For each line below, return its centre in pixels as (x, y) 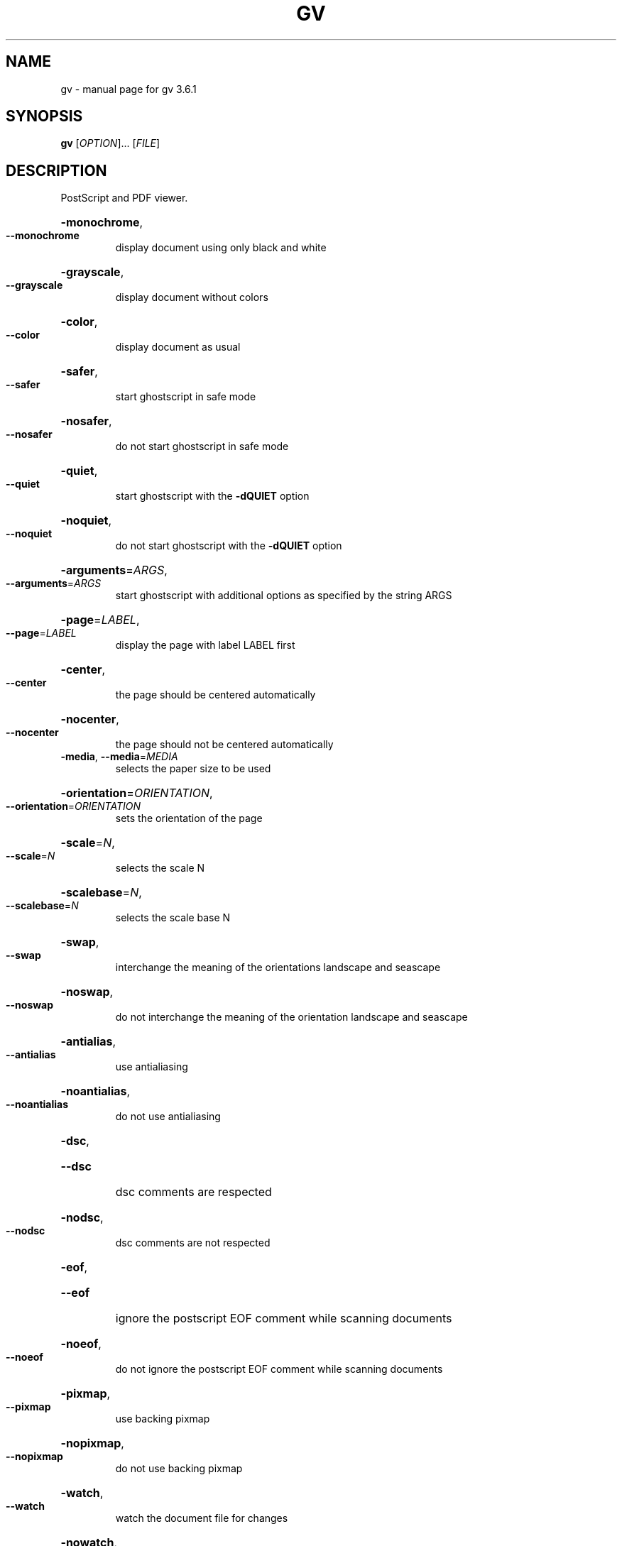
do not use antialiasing (168, 1117)
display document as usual (178, 347)
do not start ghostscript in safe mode (202, 446)
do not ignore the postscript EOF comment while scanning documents (279, 1369)
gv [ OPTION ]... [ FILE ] (110, 143)
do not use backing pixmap (179, 1469)
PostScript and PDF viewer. (124, 198)
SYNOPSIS (44, 116)
